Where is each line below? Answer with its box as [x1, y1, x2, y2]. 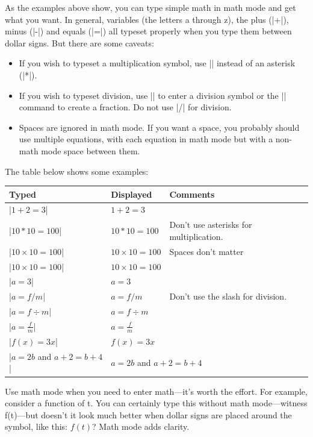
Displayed [111, 187, 152, 200]
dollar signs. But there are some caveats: [5, 36, 154, 49]
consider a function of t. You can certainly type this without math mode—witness [5, 397, 308, 409]
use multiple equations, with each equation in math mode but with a [19, 133, 273, 145]
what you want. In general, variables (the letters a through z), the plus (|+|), [5, 13, 289, 25]
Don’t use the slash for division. [169, 290, 287, 303]
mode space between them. [41, 144, 140, 157]
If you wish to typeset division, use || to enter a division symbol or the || [19, 89, 287, 101]
